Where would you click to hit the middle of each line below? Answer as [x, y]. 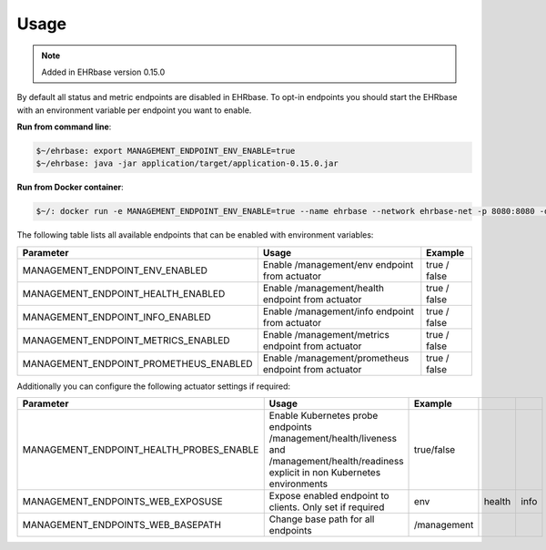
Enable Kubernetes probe [324, 416]
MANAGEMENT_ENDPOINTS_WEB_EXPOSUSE [122, 502]
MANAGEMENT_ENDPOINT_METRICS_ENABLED [126, 340]
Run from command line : [64, 127]
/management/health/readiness [336, 462]
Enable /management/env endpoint [338, 264]
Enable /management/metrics [326, 334]
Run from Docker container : [71, 188]
